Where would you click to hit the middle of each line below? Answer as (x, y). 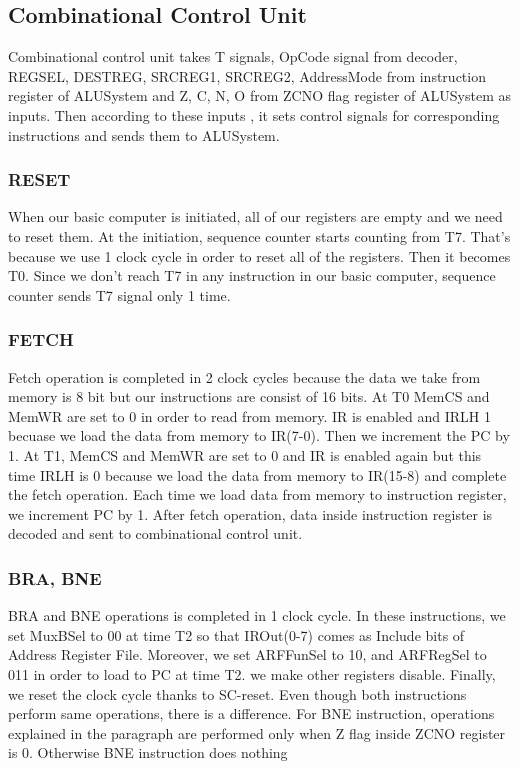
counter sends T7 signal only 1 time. (119, 294)
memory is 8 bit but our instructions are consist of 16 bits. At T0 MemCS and (249, 396)
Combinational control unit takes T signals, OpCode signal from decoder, (233, 56)
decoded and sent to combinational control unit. (155, 533)
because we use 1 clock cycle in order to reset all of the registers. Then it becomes (259, 255)
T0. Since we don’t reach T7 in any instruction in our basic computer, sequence (252, 275)
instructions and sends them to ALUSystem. (144, 134)
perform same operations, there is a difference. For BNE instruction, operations (251, 713)
